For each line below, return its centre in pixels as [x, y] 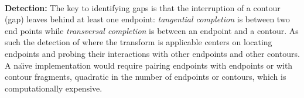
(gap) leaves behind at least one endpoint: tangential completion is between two [147, 19]
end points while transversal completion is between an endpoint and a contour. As [152, 30]
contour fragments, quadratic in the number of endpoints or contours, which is [146, 77]
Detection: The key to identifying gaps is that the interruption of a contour [143, 7]
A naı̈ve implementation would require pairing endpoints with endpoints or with [149, 65]
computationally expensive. [54, 88]
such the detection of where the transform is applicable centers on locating [139, 42]
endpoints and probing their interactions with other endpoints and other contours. [152, 53]
